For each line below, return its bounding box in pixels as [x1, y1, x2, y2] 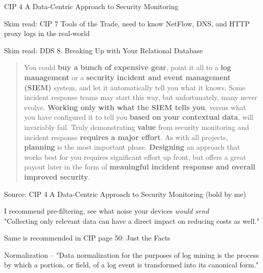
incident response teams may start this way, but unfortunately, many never [24, 92, 257, 103]
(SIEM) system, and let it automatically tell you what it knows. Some [24, 82, 246, 92]
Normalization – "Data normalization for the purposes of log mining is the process [4, 249, 259, 260]
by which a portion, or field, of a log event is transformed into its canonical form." [4, 259, 259, 270]
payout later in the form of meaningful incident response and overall [24, 161, 255, 172]
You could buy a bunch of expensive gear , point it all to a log [24, 62, 232, 73]
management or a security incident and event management [24, 72, 231, 82]
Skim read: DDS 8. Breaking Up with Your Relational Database [4, 45, 203, 55]
